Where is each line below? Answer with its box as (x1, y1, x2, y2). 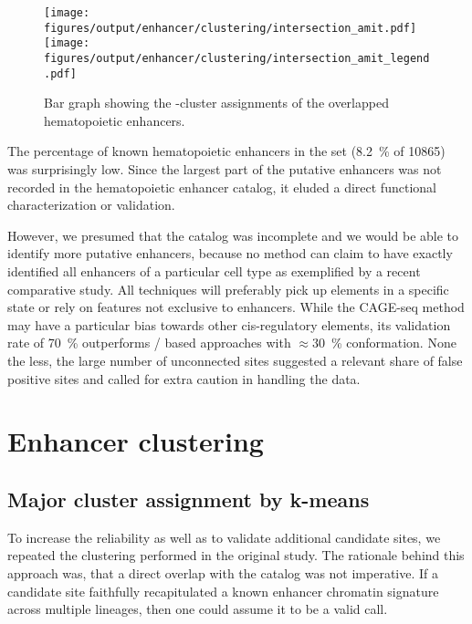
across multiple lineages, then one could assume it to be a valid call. (7, 599, 388, 619)
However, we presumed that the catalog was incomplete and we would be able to (7, 225, 459, 244)
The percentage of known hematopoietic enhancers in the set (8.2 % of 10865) (7, 141, 446, 161)
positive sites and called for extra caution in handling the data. (7, 369, 361, 388)
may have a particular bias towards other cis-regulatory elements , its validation (7, 315, 451, 334)
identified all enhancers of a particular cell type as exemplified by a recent (7, 262, 421, 281)
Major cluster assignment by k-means (7, 484, 370, 513)
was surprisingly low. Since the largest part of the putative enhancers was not (7, 160, 442, 179)
